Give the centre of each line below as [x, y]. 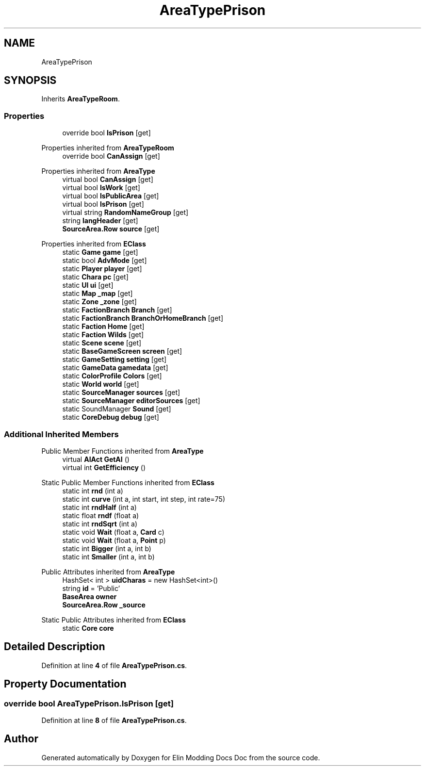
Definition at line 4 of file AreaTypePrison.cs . [114, 665]
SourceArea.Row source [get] [111, 229]
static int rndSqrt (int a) [100, 524]
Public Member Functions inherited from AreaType [123, 451]
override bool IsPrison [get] [106, 133]
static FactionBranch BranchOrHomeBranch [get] [143, 318]
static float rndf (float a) [101, 515]
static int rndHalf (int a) [99, 507]
